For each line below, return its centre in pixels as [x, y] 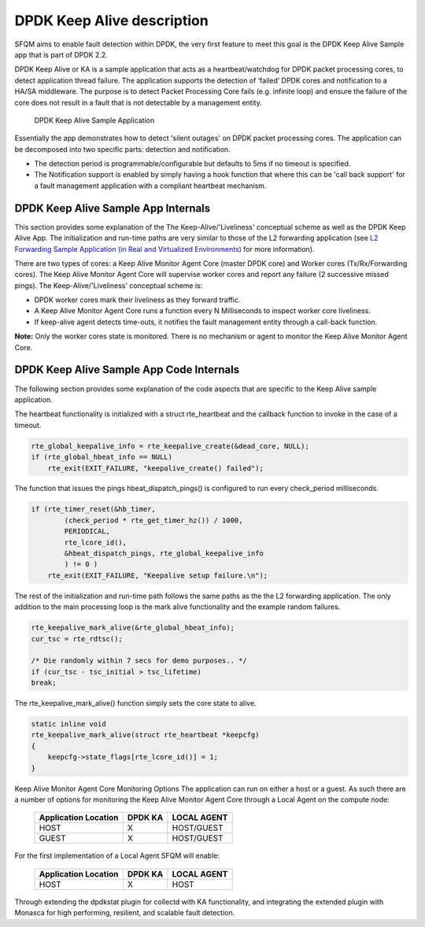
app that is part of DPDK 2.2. [61, 54]
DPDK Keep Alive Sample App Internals [113, 208]
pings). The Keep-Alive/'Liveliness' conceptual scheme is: [109, 285]
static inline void [68, 724]
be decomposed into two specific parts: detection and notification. [123, 149]
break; [44, 683]
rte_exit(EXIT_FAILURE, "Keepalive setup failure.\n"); [158, 575]
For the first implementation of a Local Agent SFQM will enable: [117, 856]
